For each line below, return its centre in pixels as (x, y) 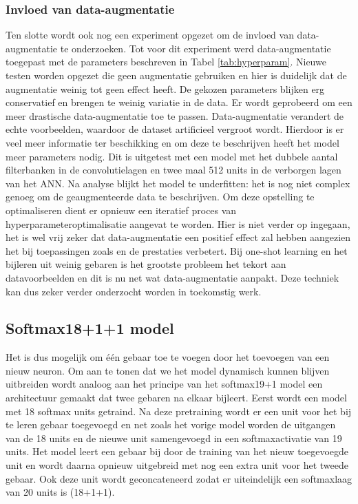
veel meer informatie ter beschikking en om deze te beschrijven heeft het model (172, 142)
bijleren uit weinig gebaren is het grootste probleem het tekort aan (146, 264)
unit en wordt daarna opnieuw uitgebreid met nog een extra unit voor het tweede (177, 465)
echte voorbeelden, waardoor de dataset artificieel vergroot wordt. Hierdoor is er (175, 129)
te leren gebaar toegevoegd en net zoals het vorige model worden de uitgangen (171, 424)
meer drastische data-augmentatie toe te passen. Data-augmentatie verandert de (175, 115)
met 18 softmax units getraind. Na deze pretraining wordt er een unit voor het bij (179, 411)
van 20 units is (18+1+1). (60, 492)
